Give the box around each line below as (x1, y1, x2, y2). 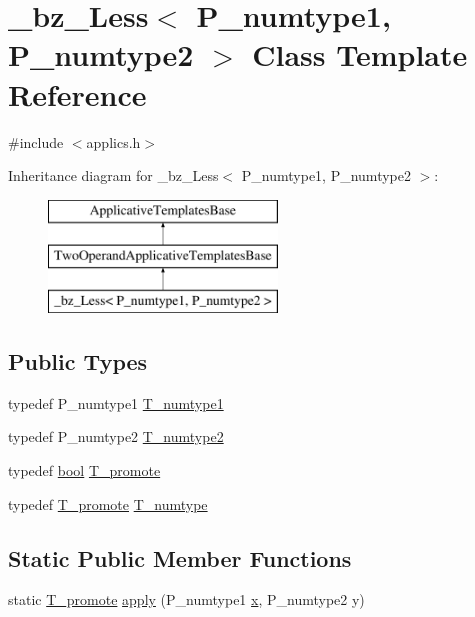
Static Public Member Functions (8, 542, 352, 573)
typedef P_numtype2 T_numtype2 (8, 426, 224, 447)
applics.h (86, 131, 141, 152)
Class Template (252, 34, 468, 75)
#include (8, 131, 64, 152)
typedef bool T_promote (8, 460, 161, 481)
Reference (8, 73, 147, 114)
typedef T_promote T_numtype (8, 493, 208, 514)
